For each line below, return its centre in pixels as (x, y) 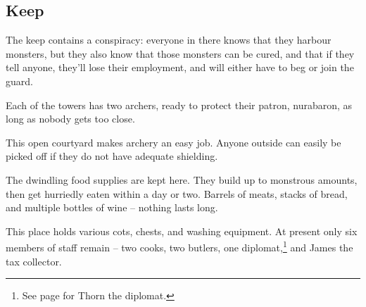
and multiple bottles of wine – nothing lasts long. (112, 207)
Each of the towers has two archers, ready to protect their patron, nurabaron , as (179, 105)
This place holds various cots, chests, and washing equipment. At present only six (182, 231)
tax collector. (34, 261)
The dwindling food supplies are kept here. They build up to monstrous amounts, (182, 179)
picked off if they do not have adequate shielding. (112, 156)
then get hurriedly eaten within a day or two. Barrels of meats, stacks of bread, (177, 193)
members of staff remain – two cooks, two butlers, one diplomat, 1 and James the (179, 246)
